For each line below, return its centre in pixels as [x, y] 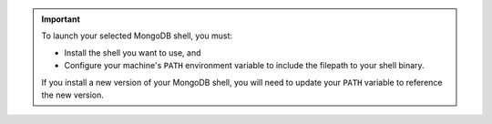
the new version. [73, 95]
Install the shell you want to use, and [133, 52]
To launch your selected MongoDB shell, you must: [137, 36]
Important [61, 19]
